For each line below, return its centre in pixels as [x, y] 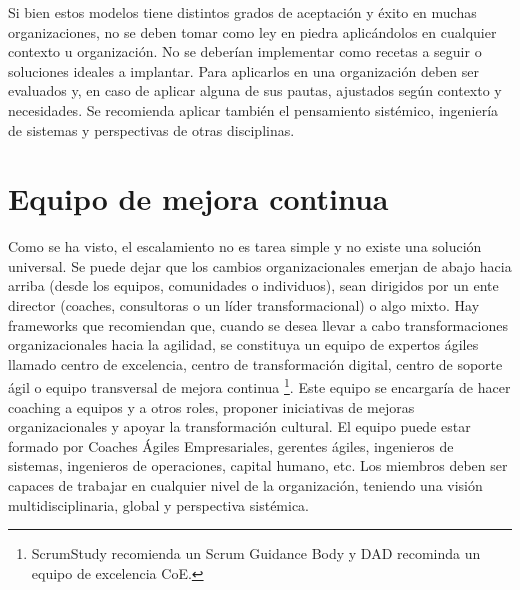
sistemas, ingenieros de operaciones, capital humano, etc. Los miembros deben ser [258, 465]
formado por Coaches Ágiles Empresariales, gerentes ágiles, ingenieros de [231, 445]
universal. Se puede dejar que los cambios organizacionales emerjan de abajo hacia [260, 265]
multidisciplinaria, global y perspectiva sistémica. [159, 504]
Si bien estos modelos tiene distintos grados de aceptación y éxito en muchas [242, 12]
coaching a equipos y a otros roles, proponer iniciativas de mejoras [211, 406]
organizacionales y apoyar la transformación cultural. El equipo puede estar [239, 426]
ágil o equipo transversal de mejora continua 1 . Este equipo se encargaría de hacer [259, 386]
